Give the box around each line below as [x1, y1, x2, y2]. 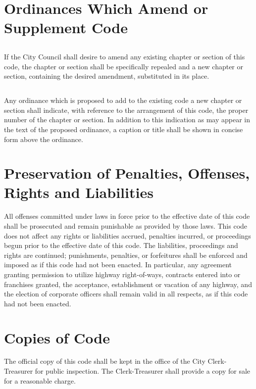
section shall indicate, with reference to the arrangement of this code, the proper [4, 104, 249, 115]
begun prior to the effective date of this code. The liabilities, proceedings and [4, 240, 238, 250]
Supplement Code [4, 17, 128, 38]
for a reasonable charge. [4, 375, 76, 386]
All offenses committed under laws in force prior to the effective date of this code [4, 211, 250, 221]
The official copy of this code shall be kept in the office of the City [4, 356, 205, 366]
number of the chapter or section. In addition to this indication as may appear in [4, 114, 251, 125]
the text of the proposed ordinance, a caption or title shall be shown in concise [4, 124, 243, 134]
